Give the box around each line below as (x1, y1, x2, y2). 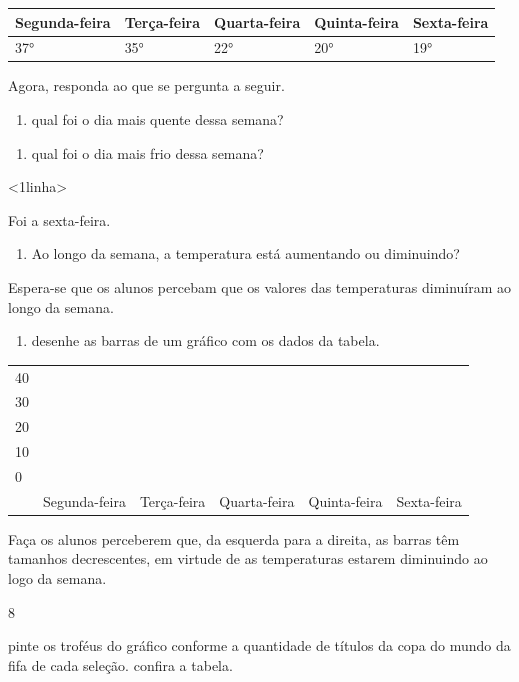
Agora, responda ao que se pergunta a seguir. (8, 75, 285, 96)
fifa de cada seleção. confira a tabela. (8, 654, 233, 675)
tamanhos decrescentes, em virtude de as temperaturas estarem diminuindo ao (8, 548, 488, 569)
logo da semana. (8, 568, 107, 589)
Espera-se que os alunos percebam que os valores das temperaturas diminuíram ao (8, 277, 512, 297)
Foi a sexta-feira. (8, 209, 111, 230)
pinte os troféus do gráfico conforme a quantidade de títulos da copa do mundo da (8, 635, 511, 656)
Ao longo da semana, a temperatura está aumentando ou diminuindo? (31, 243, 460, 264)
